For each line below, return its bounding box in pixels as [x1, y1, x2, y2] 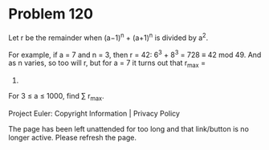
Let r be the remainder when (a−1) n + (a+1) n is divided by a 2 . [8, 31, 209, 43]
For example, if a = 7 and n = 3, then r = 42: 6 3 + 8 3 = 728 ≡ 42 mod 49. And [8, 48, 262, 59]
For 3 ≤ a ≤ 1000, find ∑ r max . [8, 91, 104, 103]
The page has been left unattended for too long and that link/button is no [8, 124, 249, 133]
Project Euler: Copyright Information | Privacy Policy [8, 108, 181, 118]
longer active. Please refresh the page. [8, 132, 137, 142]
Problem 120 [8, 5, 94, 23]
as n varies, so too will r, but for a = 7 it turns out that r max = [8, 58, 206, 70]
